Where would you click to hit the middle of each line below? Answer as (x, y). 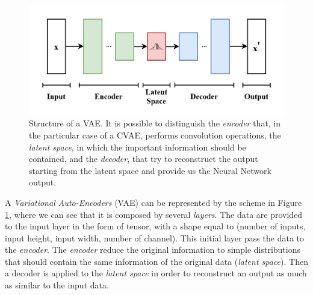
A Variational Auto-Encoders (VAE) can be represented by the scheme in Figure (153, 202)
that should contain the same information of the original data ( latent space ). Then (156, 261)
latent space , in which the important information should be (138, 147)
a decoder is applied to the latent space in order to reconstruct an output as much (156, 273)
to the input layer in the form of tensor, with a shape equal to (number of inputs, (155, 226)
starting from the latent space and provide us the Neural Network (150, 170)
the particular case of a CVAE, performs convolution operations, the (155, 135)
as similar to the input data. (57, 285)
